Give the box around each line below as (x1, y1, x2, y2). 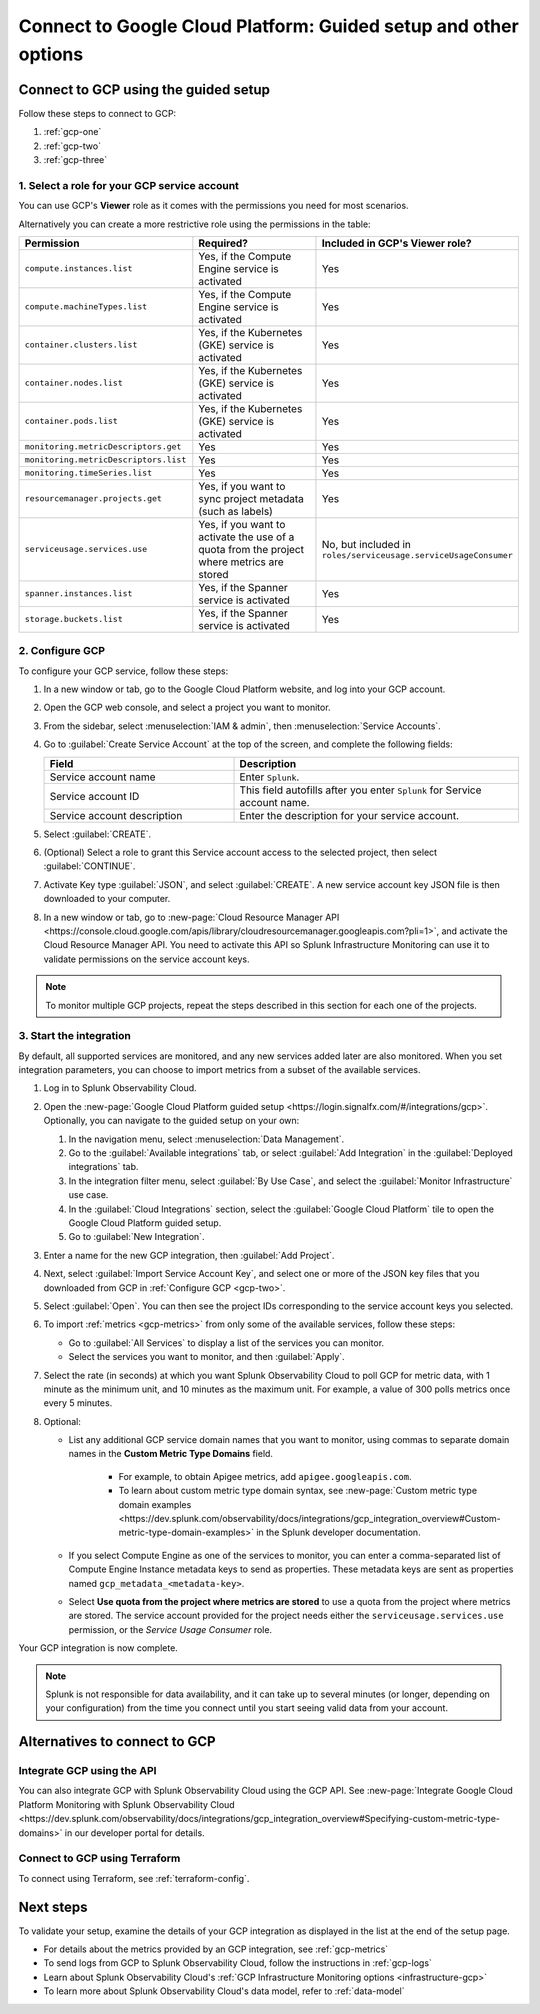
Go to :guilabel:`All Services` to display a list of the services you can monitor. (68, 1336, 385, 1349)
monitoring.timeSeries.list (24, 468, 153, 479)
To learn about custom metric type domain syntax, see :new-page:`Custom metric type (118, 1485, 478, 1497)
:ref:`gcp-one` (43, 126, 102, 138)
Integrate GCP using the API (18, 1764, 157, 1778)
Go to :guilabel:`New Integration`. (68, 1231, 205, 1243)
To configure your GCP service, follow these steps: (18, 665, 229, 677)
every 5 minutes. (43, 1397, 113, 1409)
